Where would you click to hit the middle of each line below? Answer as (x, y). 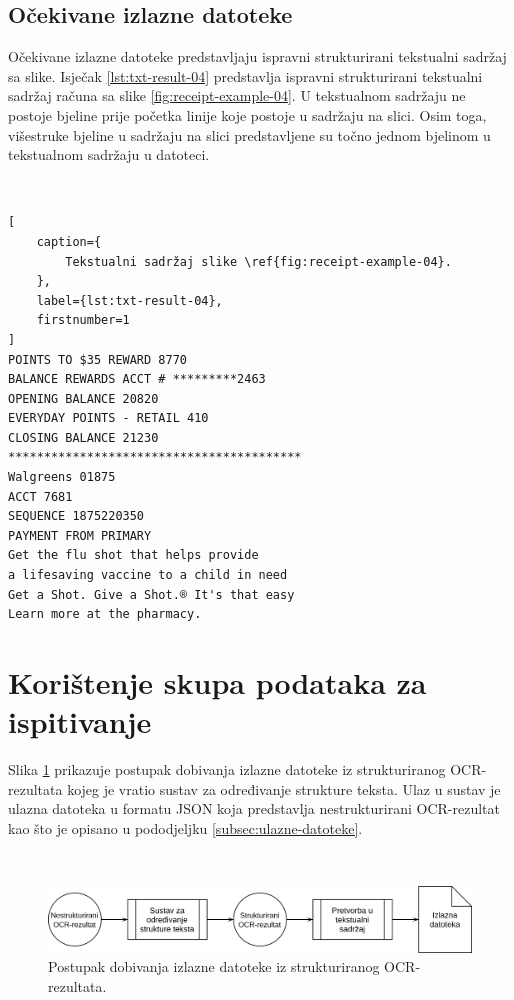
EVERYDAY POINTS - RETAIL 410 (108, 418)
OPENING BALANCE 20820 (83, 398)
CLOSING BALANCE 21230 (83, 437)
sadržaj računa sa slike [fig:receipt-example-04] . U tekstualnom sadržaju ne (237, 95)
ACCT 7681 (40, 496)
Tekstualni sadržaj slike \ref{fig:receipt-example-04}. (258, 261)
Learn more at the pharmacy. (105, 614)
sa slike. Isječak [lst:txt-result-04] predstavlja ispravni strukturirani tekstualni (245, 75)
